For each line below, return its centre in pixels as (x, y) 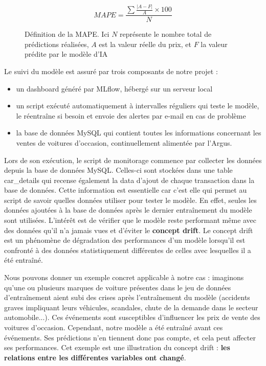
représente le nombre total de (166, 34)
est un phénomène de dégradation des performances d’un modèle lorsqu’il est (125, 240)
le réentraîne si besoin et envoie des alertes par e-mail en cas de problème (131, 115)
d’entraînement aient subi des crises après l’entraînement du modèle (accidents (127, 297)
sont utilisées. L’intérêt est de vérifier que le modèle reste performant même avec (130, 220)
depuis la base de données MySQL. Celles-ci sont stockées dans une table (118, 170)
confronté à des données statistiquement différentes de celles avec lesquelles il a (128, 250)
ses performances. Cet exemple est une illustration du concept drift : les (117, 347)
